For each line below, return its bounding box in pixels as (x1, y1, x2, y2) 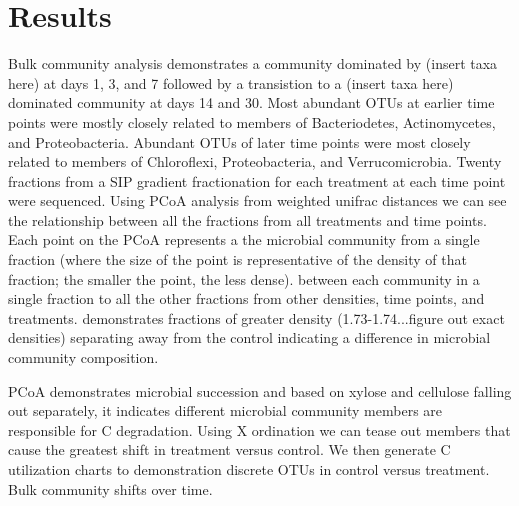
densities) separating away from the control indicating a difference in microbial (8, 327, 491, 348)
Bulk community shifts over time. (8, 478, 213, 499)
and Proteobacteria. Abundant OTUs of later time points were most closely (8, 131, 471, 152)
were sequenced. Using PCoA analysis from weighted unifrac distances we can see (8, 190, 507, 211)
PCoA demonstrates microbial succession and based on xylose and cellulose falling (8, 380, 512, 401)
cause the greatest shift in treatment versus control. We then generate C (8, 439, 451, 460)
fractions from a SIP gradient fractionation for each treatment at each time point (8, 170, 506, 191)
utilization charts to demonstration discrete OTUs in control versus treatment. (8, 459, 490, 479)
